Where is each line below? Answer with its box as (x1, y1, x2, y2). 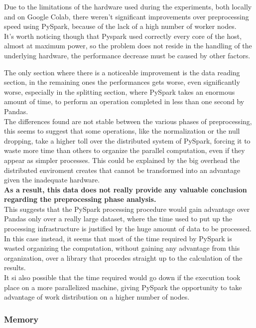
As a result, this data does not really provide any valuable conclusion (4, 184, 247, 194)
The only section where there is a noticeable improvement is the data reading (4, 67, 240, 77)
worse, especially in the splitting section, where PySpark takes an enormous (4, 86, 235, 97)
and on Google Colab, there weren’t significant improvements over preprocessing (4, 11, 249, 21)
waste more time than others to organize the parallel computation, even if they (4, 145, 245, 156)
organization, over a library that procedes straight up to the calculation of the (4, 252, 243, 263)
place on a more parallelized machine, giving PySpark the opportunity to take (4, 282, 242, 292)
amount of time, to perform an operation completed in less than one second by (4, 96, 245, 107)
